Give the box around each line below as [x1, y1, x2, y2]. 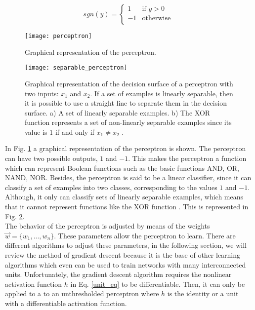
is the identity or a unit [167, 288, 239, 299]
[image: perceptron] [25, 33, 92, 39]
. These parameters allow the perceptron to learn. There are [54, 230, 236, 240]
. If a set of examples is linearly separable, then [90, 88, 233, 98]
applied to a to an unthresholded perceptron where [5, 288, 159, 299]
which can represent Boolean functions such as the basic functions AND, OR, [5, 162, 239, 173]
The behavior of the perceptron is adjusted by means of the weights [5, 221, 210, 231]
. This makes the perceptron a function [128, 153, 247, 163]
